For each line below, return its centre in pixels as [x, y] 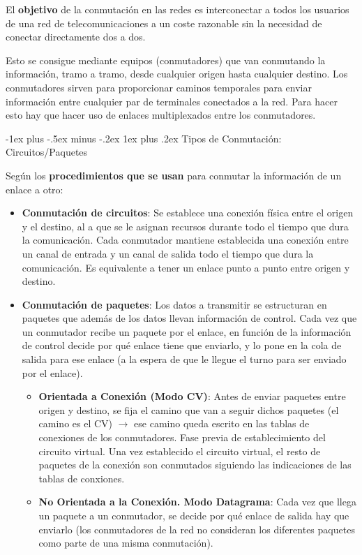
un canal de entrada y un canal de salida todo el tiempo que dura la [168, 253]
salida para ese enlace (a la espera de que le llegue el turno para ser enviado [184, 359]
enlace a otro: [35, 189]
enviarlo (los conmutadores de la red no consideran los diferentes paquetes [197, 529]
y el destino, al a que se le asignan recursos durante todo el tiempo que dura [185, 226]
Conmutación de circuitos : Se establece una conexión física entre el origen [188, 213]
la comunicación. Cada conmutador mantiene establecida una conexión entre [185, 240]
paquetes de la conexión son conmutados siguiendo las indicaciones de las [195, 465]
